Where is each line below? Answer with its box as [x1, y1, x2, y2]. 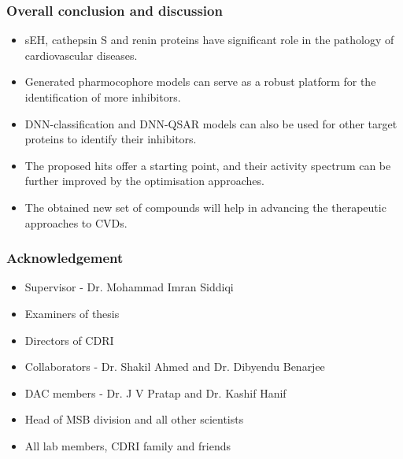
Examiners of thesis [24, 305, 120, 321]
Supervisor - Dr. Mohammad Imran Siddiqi [24, 279, 234, 295]
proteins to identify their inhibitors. [24, 131, 197, 147]
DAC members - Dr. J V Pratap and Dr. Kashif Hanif [24, 384, 287, 401]
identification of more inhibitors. [24, 89, 181, 105]
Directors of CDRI [24, 331, 114, 348]
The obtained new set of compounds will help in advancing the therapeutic [24, 198, 386, 215]
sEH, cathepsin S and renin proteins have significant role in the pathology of [24, 31, 394, 48]
